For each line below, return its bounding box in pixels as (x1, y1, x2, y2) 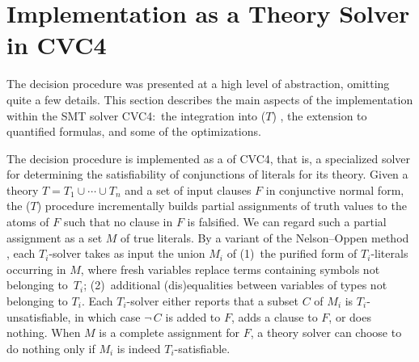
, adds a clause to (231, 308, 318, 325)
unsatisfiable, (6, 308, 71, 325)
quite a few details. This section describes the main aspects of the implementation (6, 90, 413, 107)
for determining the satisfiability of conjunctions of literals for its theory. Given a (6, 166, 408, 183)
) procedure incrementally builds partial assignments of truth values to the (36, 197, 407, 214)
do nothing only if (6, 339, 95, 356)
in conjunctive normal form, (265, 181, 404, 198)
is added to (165, 308, 221, 325)
